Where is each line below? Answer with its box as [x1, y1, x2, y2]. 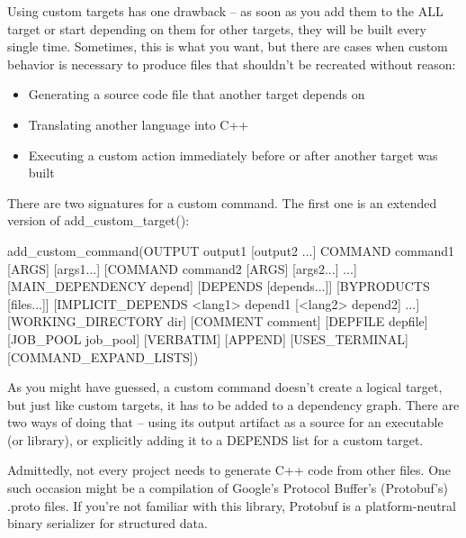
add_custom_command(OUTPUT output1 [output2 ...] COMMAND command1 [7, 241, 455, 260]
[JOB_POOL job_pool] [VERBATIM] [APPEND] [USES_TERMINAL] [7, 329, 408, 348]
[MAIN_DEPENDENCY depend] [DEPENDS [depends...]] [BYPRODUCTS [7, 277, 430, 296]
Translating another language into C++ [28, 114, 249, 133]
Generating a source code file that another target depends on [28, 85, 365, 104]
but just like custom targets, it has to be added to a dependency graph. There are [7, 395, 460, 414]
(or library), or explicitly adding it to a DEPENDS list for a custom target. [7, 430, 424, 449]
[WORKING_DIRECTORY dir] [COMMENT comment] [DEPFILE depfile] [7, 312, 428, 331]
